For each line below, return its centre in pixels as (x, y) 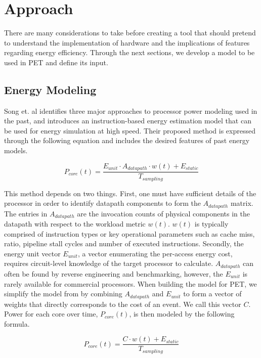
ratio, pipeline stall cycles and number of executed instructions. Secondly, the (124, 243)
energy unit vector (32, 253)
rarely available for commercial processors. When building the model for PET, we (130, 283)
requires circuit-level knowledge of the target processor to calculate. (109, 263)
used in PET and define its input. (56, 62)
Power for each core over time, (51, 314)
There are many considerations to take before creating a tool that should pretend (130, 33)
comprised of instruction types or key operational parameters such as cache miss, (129, 233)
